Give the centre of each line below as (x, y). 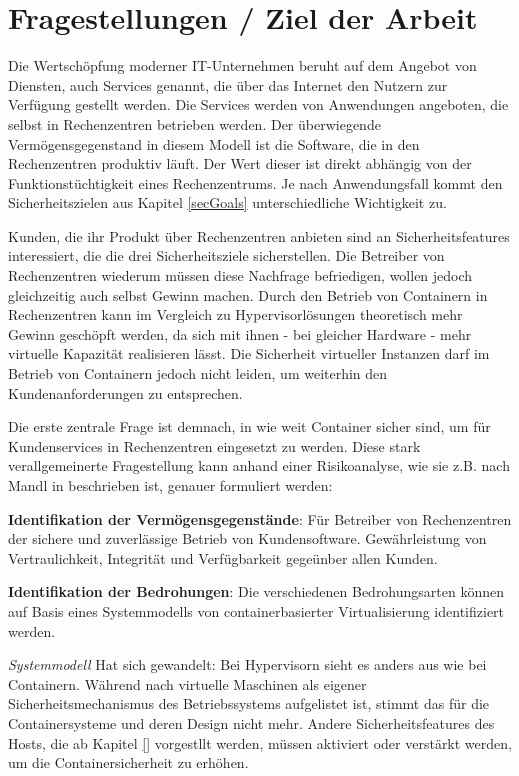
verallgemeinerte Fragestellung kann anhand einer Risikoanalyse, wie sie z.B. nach (259, 465)
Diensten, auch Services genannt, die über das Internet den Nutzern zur (228, 84)
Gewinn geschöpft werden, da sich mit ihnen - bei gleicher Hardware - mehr (240, 333)
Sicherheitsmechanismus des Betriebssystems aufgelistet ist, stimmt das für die (249, 703)
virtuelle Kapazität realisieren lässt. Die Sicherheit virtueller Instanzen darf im (249, 353)
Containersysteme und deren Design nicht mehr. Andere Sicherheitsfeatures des (251, 722)
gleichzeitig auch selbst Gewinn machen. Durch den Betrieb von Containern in (248, 294)
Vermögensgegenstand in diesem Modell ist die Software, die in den (214, 143)
